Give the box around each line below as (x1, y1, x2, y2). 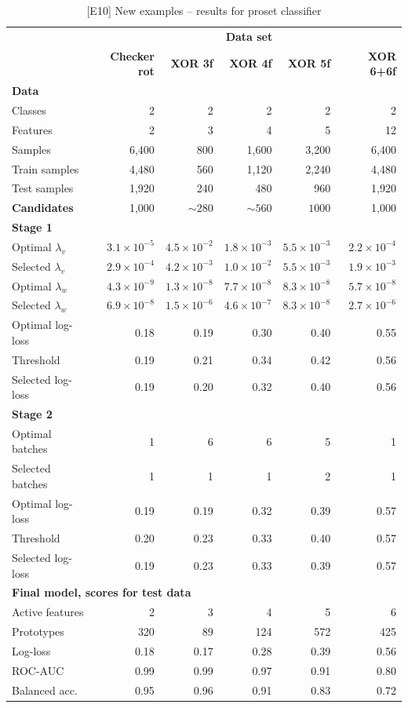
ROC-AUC (12, 662, 64, 678)
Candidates (12, 199, 74, 216)
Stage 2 (12, 405, 53, 422)
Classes (12, 101, 46, 118)
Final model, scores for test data (12, 584, 191, 600)
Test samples (12, 180, 74, 196)
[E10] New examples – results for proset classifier (86, 2, 322, 18)
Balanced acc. (12, 681, 78, 698)
